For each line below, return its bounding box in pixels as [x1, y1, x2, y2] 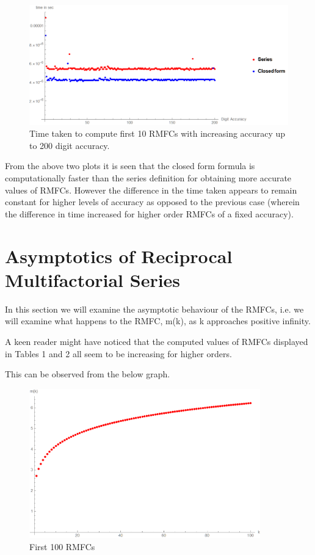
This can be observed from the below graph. [5, 368, 170, 380]
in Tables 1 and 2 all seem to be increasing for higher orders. [5, 347, 232, 360]
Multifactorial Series [5, 267, 181, 292]
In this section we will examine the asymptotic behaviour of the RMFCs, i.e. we [5, 302, 304, 315]
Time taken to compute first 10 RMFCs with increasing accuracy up [29, 127, 286, 140]
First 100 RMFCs [29, 540, 95, 553]
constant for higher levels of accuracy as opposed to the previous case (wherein [5, 195, 300, 208]
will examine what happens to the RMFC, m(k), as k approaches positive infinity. [5, 314, 311, 327]
